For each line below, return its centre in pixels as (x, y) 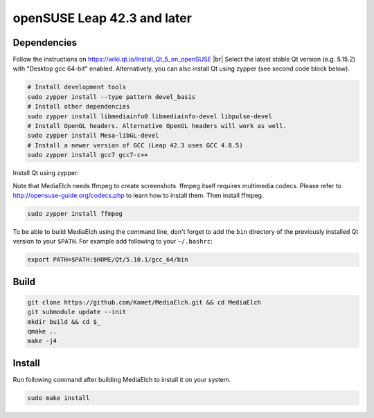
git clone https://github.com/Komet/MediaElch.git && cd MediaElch (144, 302)
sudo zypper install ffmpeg (75, 213)
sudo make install (59, 398)
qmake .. (42, 331)
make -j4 (42, 341)
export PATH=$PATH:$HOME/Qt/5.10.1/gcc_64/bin (108, 260)
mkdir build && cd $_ (64, 321)
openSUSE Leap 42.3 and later (102, 18)
